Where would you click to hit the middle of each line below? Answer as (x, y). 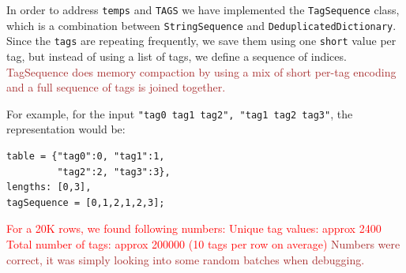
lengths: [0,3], (49, 187)
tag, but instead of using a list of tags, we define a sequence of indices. (177, 56)
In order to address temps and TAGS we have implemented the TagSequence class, (203, 9)
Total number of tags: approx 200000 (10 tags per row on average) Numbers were (203, 243)
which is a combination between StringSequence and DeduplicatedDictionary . (201, 25)
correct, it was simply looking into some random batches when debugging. (186, 259)
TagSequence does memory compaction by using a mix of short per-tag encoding (201, 71)
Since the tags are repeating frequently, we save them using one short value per (201, 41)
